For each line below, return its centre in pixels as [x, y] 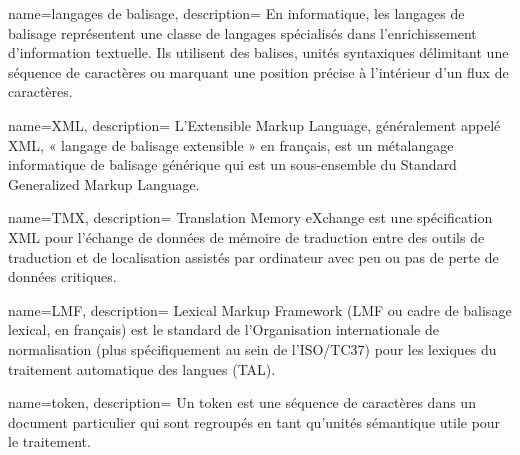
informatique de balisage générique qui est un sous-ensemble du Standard [232, 164]
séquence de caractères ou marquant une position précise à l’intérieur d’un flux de [258, 71]
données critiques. [62, 276]
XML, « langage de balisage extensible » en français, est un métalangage [231, 144]
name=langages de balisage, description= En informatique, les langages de [236, 13]
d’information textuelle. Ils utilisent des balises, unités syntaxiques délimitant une [258, 52]
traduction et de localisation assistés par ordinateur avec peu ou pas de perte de [253, 256]
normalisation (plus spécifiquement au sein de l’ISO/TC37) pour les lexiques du [252, 348]
